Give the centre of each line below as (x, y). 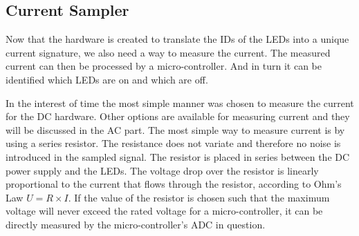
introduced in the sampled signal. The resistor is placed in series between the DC (178, 156)
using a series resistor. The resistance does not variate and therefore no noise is (173, 143)
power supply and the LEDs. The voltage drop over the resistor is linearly (162, 170)
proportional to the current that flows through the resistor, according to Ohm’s (174, 184)
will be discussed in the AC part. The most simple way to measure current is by (175, 129)
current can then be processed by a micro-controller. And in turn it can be (164, 66)
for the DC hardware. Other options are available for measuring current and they (178, 116)
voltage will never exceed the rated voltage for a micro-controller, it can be (164, 211)
